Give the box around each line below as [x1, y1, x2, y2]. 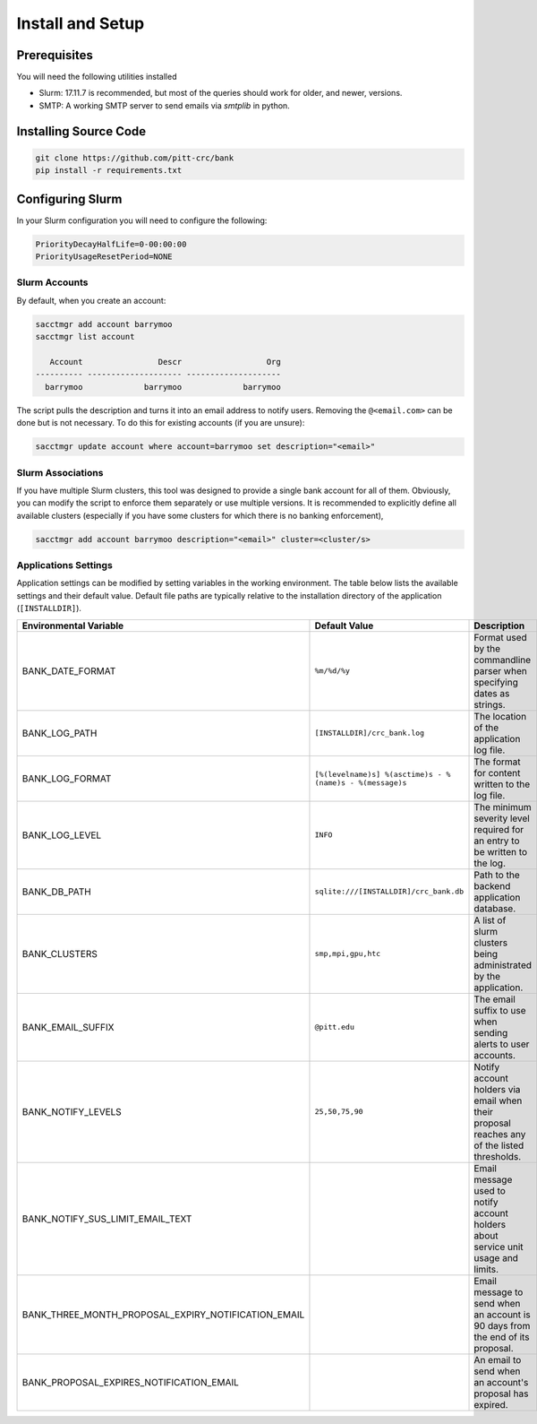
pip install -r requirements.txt [35, 166, 183, 176]
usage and [473, 1251, 519, 1264]
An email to [473, 1353, 522, 1366]
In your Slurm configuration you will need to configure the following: [16, 215, 268, 226]
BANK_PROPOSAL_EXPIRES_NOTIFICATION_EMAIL [21, 1376, 239, 1388]
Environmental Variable [21, 619, 124, 632]
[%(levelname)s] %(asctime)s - [314, 769, 442, 779]
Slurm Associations [16, 466, 104, 479]
